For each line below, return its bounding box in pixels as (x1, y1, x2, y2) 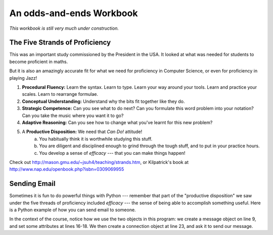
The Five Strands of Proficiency (9, 38, 111, 47)
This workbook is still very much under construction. (9, 25, 119, 31)
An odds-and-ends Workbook (9, 8, 138, 19)
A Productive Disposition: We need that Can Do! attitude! (22, 129, 143, 135)
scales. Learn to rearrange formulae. (22, 91, 99, 97)
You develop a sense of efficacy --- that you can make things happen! (39, 150, 186, 156)
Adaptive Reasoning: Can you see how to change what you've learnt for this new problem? (22, 119, 213, 126)
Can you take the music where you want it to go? (22, 112, 124, 119)
